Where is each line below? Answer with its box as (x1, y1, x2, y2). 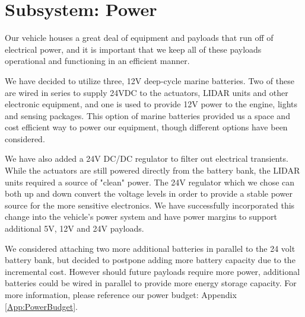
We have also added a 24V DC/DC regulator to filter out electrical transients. (5, 152, 288, 165)
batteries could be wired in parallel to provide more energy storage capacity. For (5, 277, 297, 289)
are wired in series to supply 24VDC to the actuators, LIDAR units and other (5, 86, 288, 98)
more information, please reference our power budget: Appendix (5, 289, 237, 300)
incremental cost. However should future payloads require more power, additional (5, 265, 300, 277)
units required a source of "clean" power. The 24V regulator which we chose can (5, 175, 295, 188)
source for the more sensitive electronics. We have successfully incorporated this (5, 198, 295, 211)
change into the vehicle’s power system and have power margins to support (5, 210, 278, 223)
